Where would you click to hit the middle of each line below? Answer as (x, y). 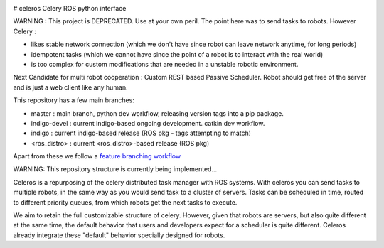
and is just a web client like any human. (70, 87)
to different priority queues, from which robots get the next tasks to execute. (125, 202)
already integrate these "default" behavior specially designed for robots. (119, 235)
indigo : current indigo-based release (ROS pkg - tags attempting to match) (141, 133)
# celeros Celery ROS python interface (70, 8)
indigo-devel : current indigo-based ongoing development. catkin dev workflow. (148, 123)
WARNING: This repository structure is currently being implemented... (115, 169)
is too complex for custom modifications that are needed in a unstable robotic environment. (165, 64)
